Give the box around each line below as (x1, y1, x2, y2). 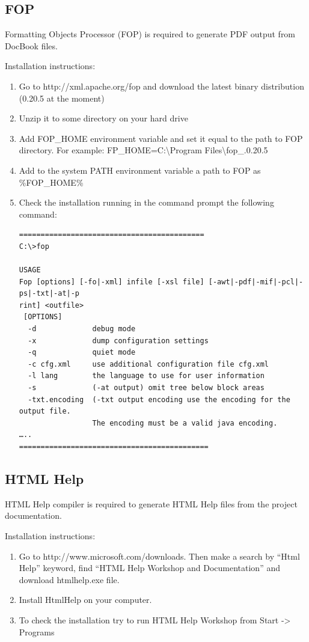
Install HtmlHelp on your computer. (19, 593, 152, 606)
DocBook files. (5, 39, 58, 52)
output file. (19, 407, 71, 416)
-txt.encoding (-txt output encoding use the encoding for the (28, 395, 290, 404)
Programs (19, 625, 55, 638)
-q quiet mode (28, 348, 136, 357)
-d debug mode (28, 325, 136, 334)
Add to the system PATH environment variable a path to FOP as (19, 164, 261, 176)
